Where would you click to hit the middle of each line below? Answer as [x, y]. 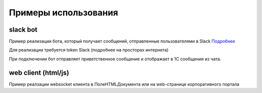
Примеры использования [64, 13]
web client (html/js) [39, 73]
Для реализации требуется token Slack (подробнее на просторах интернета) [89, 50]
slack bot [23, 30]
